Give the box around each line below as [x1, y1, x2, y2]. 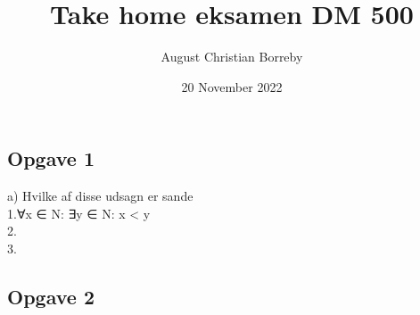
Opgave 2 [7, 282, 95, 310]
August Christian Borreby [161, 47, 303, 66]
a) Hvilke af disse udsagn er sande [7, 187, 194, 205]
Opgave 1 [7, 145, 95, 172]
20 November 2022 [181, 77, 283, 95]
